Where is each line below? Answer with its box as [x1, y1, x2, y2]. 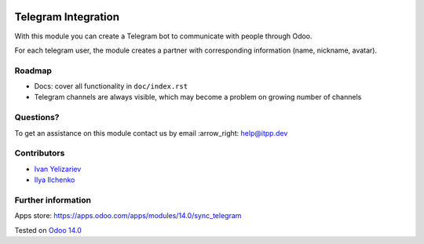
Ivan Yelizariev [34, 164, 82, 173]
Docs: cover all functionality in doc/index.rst [34, 82, 188, 91]
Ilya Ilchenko [34, 175, 75, 184]
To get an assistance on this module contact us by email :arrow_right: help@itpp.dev [14, 128, 288, 137]
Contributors [14, 147, 65, 158]
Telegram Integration [14, 10, 119, 24]
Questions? [14, 112, 60, 123]
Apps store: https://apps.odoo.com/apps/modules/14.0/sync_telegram [14, 211, 242, 220]
